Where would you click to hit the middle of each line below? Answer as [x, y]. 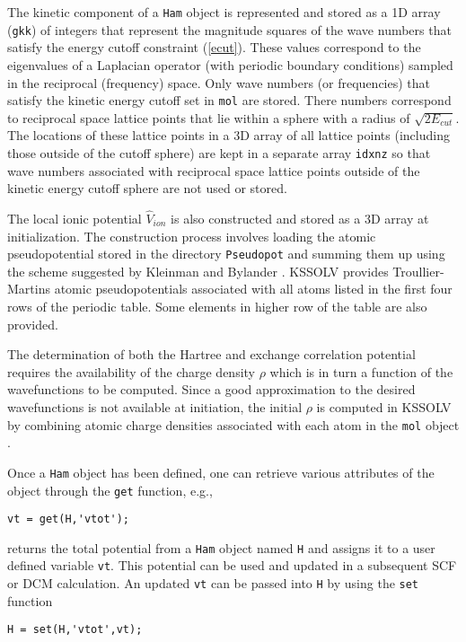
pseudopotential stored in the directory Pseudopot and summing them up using [226, 254]
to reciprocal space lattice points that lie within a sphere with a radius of [209, 117]
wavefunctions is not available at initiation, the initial [155, 407]
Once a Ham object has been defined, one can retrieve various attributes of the [221, 472]
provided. [33, 324]
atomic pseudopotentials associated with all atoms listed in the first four [253, 289]
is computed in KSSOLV [384, 407]
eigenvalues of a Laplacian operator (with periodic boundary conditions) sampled [230, 64]
